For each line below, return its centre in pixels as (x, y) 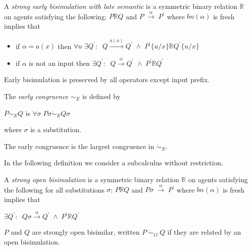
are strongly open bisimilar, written (86, 232)
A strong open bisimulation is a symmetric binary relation (92, 179)
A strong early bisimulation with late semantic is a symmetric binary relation (121, 6)
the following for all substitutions (54, 189)
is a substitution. (56, 129)
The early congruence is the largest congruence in (79, 146)
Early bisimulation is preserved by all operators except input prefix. (107, 79)
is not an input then (59, 63)
